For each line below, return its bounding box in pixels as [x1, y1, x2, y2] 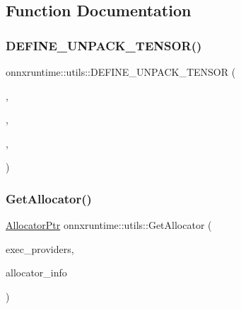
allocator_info [6, 265, 67, 280]
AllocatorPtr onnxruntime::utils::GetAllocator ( [6, 218, 212, 232]
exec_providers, [6, 241, 74, 256]
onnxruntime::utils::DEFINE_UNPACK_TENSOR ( [6, 64, 236, 79]
